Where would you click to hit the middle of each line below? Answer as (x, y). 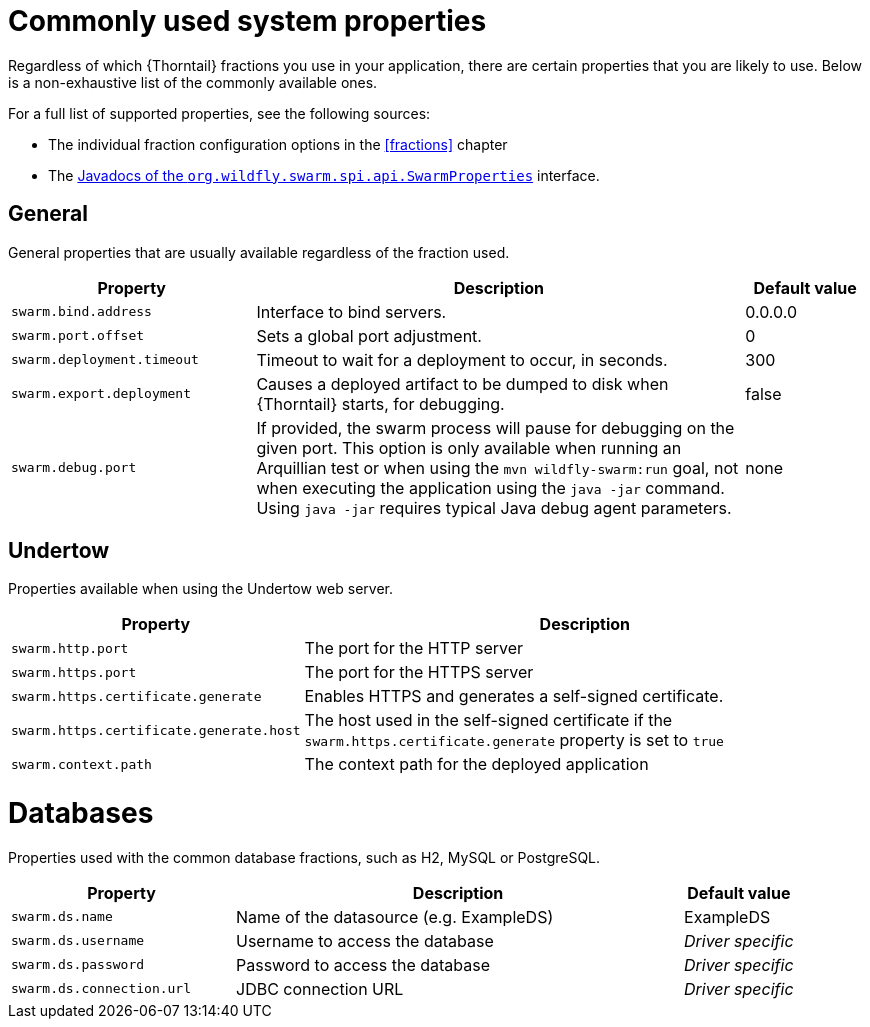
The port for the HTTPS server (419, 672)
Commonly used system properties (247, 21)
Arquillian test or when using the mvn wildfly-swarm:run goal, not (497, 467)
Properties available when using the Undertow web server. (200, 589)
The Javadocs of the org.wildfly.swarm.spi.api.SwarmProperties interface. (324, 175)
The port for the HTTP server (414, 648)
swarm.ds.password (78, 965)
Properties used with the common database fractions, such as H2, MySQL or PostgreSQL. (304, 857)
